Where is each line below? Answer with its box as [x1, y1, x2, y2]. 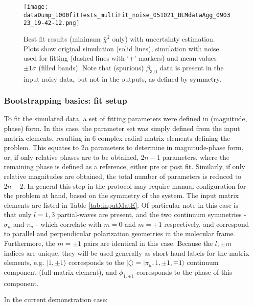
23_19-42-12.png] [23, 20, 80, 27]
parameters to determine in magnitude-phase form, [91, 142, 244, 153]
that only [4, 209, 32, 219]
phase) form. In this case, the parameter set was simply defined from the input [4, 123, 240, 133]
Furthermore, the [4, 238, 55, 248]
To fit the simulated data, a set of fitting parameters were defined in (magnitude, [4, 113, 247, 124]
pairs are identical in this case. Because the [83, 238, 213, 248]
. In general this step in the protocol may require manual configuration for [23, 180, 246, 191]
